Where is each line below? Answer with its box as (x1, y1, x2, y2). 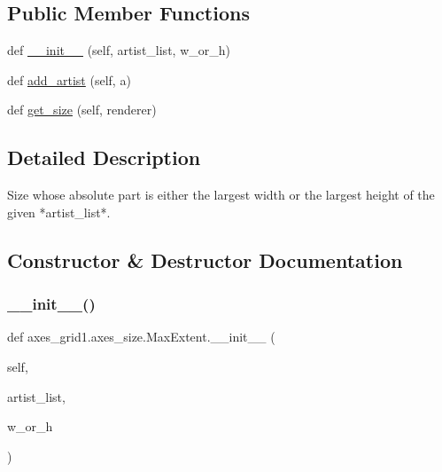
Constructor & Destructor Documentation (7, 246, 403, 273)
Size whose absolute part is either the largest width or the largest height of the (7, 185, 435, 204)
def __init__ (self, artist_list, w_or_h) (7, 41, 230, 59)
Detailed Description (7, 144, 201, 171)
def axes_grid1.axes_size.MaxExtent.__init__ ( (7, 327, 275, 346)
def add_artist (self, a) (7, 70, 131, 89)
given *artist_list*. (7, 202, 111, 221)
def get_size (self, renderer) (7, 100, 157, 119)
